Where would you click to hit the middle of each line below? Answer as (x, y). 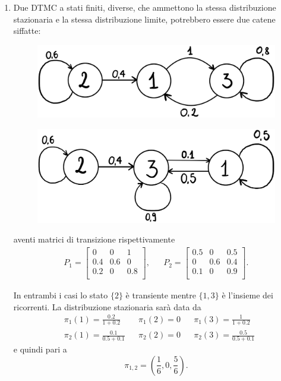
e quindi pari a (40, 349)
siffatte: (27, 31)
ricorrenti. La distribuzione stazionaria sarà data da (107, 306)
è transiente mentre (161, 295)
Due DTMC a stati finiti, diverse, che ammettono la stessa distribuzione (145, 7)
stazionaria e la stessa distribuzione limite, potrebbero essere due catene (144, 19)
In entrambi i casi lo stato (61, 295)
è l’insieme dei (247, 295)
